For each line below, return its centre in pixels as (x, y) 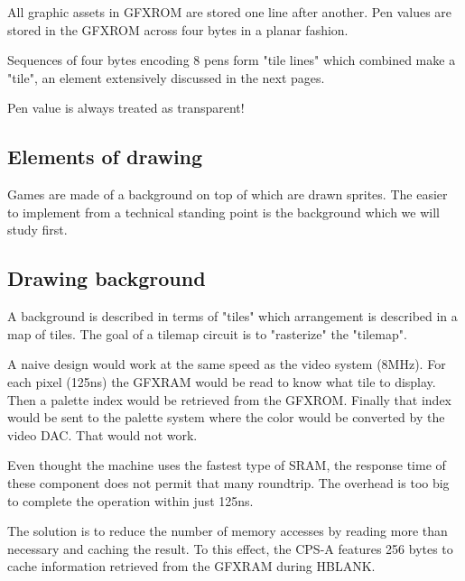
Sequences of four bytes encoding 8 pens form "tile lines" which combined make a (232, 60)
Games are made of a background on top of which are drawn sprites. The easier (228, 194)
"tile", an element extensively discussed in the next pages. (166, 77)
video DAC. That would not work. (102, 434)
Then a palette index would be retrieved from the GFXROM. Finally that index (230, 399)
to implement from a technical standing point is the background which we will (223, 212)
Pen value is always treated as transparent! (126, 108)
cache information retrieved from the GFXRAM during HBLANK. (191, 566)
